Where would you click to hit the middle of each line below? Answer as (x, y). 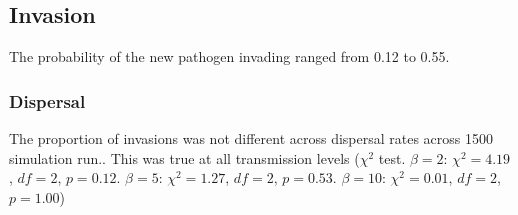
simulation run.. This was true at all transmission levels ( (184, 157)
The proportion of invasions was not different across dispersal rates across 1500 (251, 138)
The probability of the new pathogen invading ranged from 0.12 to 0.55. (229, 56)
